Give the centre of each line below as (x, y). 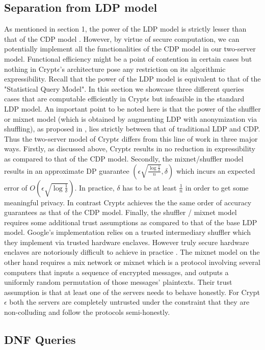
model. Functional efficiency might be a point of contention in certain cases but (128, 58)
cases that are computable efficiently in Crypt (75, 99)
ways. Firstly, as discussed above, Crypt (66, 149)
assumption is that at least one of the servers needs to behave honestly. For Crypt (132, 292)
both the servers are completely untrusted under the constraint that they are (129, 302)
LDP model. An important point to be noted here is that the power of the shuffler (132, 108)
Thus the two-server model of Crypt (60, 138)
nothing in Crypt (31, 69)
